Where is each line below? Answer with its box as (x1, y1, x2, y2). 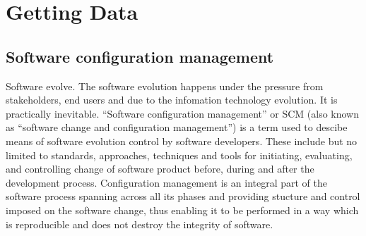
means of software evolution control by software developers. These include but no (6, 133, 358, 148)
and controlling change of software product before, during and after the (6, 161, 314, 176)
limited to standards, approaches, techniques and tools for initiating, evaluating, (6, 147, 353, 162)
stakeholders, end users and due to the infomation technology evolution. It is (6, 92, 338, 107)
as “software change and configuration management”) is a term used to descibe (6, 120, 348, 135)
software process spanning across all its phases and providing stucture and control (6, 189, 360, 204)
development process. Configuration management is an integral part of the (6, 175, 327, 190)
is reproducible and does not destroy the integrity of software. (6, 216, 273, 231)
